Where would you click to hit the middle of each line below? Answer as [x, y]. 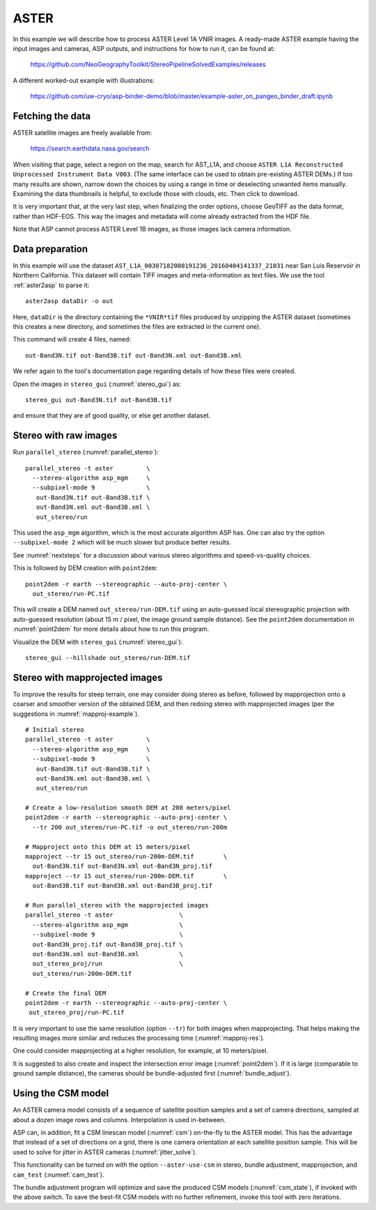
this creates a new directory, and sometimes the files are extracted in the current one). [137, 327]
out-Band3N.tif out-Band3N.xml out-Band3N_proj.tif [122, 866]
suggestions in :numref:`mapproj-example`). [76, 714]
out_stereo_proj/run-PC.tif [77, 1013]
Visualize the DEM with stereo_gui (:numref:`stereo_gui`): [98, 642]
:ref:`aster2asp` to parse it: [51, 285]
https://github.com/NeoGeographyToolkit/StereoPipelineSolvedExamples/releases [148, 64]
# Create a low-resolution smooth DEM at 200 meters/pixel [128, 808]
